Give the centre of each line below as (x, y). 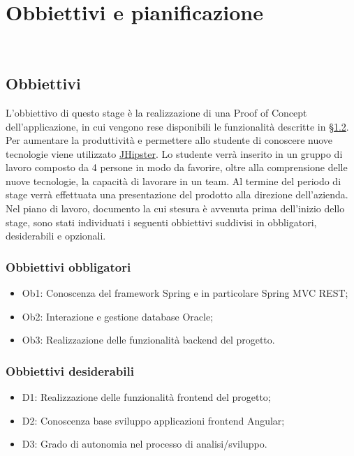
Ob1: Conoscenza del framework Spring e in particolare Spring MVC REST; (185, 293)
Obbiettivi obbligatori (68, 266)
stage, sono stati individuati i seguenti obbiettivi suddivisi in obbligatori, (161, 222)
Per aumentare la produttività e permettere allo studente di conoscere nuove (169, 140)
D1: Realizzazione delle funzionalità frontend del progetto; (146, 397)
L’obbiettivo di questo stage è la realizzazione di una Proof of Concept (156, 112)
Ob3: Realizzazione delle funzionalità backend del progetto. (148, 340)
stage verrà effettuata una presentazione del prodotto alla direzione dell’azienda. (177, 194)
